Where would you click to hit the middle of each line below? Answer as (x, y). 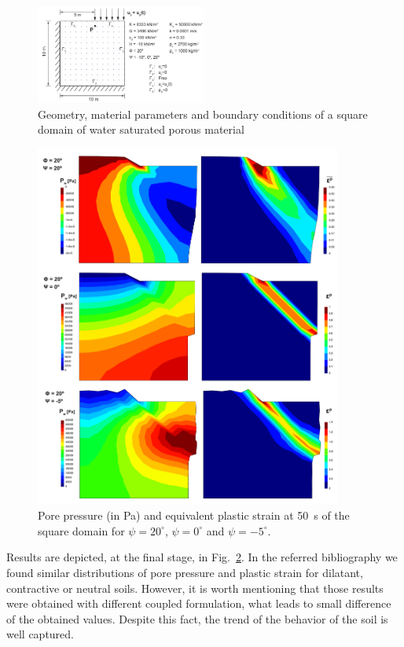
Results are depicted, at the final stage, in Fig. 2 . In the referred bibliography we (202, 557)
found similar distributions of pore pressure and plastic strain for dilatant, (185, 572)
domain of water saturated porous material (141, 129)
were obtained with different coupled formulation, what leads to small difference (199, 603)
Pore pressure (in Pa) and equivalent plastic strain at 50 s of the (194, 515)
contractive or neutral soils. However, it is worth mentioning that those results (195, 588)
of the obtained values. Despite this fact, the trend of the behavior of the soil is (197, 618)
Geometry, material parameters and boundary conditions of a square (203, 114)
